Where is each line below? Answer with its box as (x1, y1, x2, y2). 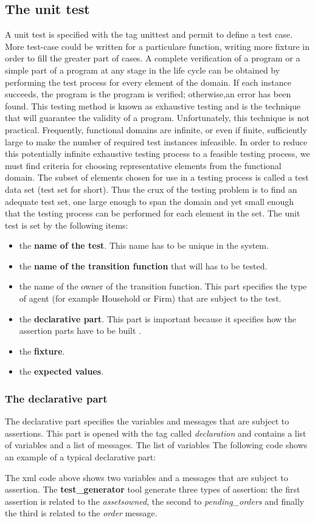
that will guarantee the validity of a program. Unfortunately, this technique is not (5, 111, 310, 124)
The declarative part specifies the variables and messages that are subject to (5, 415, 289, 428)
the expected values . (19, 365, 104, 378)
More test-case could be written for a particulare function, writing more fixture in (5, 40, 310, 52)
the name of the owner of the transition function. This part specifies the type (19, 280, 307, 293)
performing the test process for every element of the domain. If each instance (5, 75, 292, 88)
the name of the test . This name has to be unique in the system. (19, 239, 269, 252)
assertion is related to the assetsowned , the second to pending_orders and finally (5, 494, 305, 507)
